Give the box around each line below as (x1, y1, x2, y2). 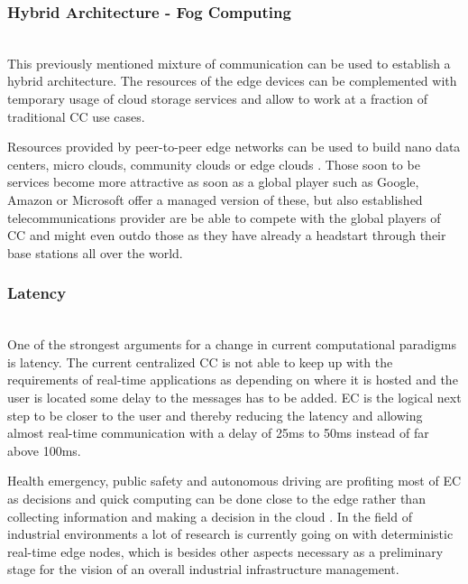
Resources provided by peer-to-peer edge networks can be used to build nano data (7, 137, 461, 156)
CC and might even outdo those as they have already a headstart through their (7, 226, 446, 245)
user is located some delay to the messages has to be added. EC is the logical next (7, 387, 462, 406)
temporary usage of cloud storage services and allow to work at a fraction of (7, 89, 428, 107)
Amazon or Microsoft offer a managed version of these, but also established (7, 190, 423, 209)
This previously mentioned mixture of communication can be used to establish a (7, 53, 451, 72)
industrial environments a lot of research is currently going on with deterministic (7, 524, 454, 543)
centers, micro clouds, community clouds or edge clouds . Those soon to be (7, 154, 420, 173)
